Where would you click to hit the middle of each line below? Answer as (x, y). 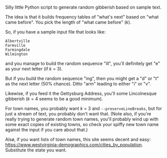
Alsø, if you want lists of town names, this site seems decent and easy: (78, 139)
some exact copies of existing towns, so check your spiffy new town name (82, 124)
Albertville (17, 41)
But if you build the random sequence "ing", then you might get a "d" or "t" (82, 78)
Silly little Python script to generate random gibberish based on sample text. (83, 7)
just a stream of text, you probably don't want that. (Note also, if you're (78, 114)
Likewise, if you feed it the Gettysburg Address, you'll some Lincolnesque (81, 93)
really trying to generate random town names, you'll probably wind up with (82, 119)
